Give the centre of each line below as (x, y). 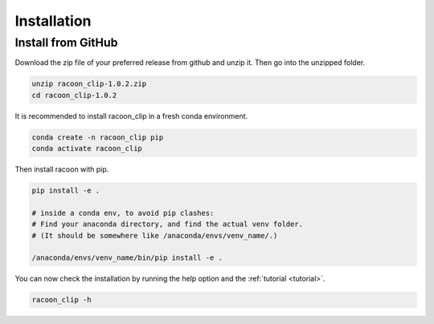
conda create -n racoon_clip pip (98, 137)
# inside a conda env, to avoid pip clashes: (123, 213)
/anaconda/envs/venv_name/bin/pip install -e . (127, 258)
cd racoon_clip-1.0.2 (74, 95)
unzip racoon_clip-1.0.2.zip (89, 84)
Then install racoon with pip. (62, 169)
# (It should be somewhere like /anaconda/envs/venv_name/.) (155, 235)
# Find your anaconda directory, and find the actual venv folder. (168, 224)
